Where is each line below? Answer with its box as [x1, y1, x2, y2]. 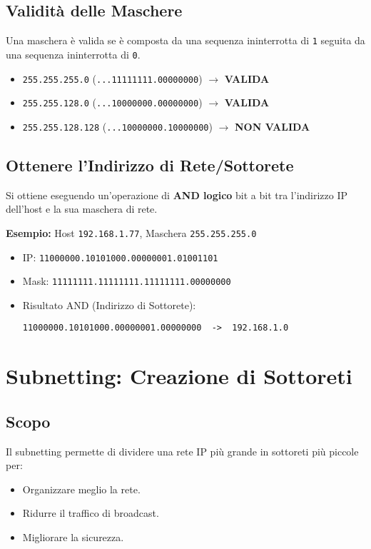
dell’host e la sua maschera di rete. [6, 201, 158, 216]
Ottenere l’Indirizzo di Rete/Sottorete [6, 153, 294, 176]
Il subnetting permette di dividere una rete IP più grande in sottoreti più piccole [6, 443, 359, 458]
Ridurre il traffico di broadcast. [22, 505, 159, 520]
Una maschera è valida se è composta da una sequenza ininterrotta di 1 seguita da [6, 33, 365, 48]
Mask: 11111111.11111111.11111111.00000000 [22, 273, 231, 288]
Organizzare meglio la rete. [22, 481, 141, 496]
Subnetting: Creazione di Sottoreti [6, 361, 352, 391]
